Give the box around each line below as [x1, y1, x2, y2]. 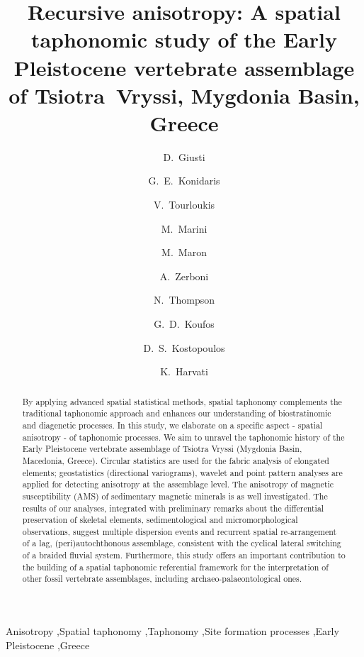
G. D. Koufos [154, 316, 215, 331]
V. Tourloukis [153, 197, 215, 212]
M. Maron [161, 245, 207, 260]
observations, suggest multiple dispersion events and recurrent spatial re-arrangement [22, 525, 337, 537]
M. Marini [161, 221, 207, 236]
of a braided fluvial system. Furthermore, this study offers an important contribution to [22, 549, 346, 561]
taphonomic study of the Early [30, 25, 338, 54]
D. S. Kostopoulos [143, 340, 225, 355]
